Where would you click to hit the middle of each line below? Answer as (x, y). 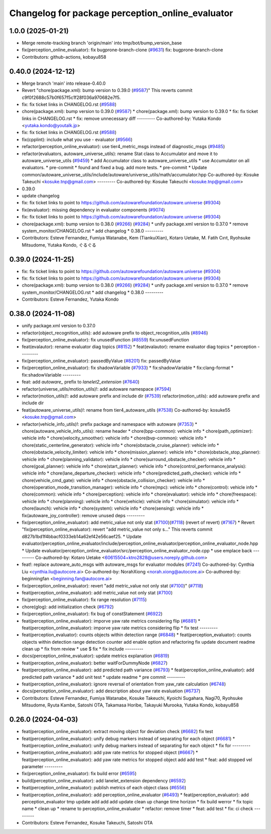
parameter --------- (42, 767)
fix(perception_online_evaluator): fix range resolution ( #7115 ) (84, 600)
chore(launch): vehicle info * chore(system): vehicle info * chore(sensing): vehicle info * (113, 508)
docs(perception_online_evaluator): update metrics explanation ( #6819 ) (96, 656)
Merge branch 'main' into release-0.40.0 (64, 83)
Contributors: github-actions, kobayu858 (64, 57)
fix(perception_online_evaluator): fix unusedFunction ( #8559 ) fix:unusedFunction (105, 339)
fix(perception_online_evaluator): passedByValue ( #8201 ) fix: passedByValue (101, 361)
